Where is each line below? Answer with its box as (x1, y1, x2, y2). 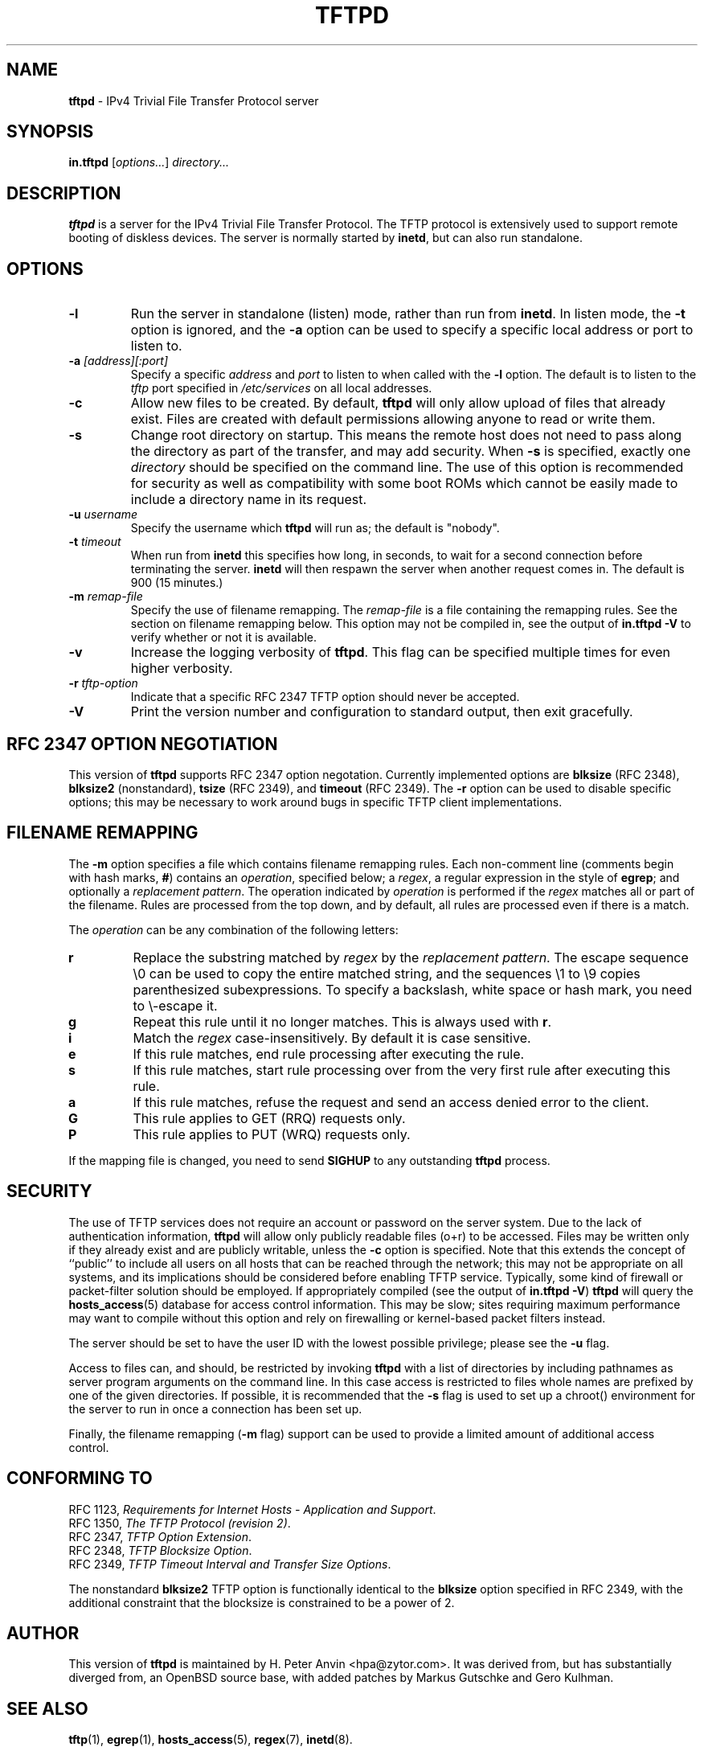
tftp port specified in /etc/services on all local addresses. (130, 381, 432, 396)
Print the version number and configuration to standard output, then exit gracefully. (130, 703, 633, 720)
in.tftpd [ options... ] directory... (68, 155, 230, 170)
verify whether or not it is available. (130, 630, 317, 645)
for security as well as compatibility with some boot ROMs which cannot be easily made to (130, 475, 678, 492)
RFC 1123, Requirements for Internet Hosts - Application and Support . (68, 1502, 436, 1516)
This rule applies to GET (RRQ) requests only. (133, 1109, 406, 1126)
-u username (68, 507, 138, 522)
